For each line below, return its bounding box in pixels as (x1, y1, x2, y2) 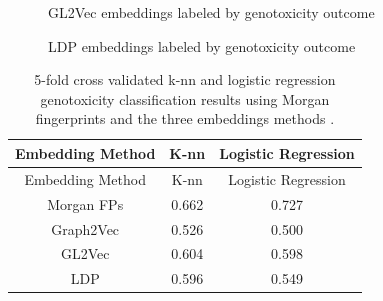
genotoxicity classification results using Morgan (40, 88, 330, 109)
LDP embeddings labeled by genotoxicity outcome (48, 35, 356, 56)
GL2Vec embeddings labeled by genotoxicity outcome (48, 2, 375, 22)
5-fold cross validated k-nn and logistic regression (34, 69, 336, 90)
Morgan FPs (47, 193, 124, 214)
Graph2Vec (51, 218, 120, 239)
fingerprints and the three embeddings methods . (35, 108, 335, 129)
